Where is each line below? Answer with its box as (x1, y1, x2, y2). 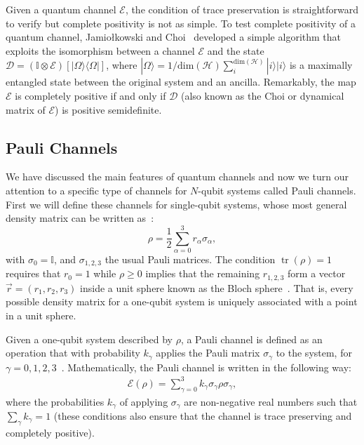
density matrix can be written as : (6, 211, 154, 225)
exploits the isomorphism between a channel (6, 43, 195, 58)
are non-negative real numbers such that (184, 394, 358, 409)
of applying (119, 394, 168, 409)
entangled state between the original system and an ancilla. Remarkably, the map (6, 74, 356, 89)
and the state (207, 43, 264, 58)
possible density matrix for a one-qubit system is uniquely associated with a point (6, 294, 358, 309)
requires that (6, 266, 61, 281)
